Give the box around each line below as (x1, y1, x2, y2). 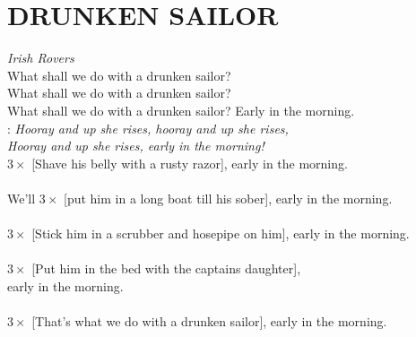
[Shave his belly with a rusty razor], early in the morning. (31, 153, 348, 172)
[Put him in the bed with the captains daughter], (31, 259, 301, 278)
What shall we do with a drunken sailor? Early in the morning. (7, 100, 355, 119)
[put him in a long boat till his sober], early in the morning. (64, 188, 393, 207)
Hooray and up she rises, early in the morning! (7, 136, 264, 155)
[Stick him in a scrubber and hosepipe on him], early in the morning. (31, 224, 410, 243)
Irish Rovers (7, 48, 74, 67)
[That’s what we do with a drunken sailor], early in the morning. (31, 312, 387, 331)
